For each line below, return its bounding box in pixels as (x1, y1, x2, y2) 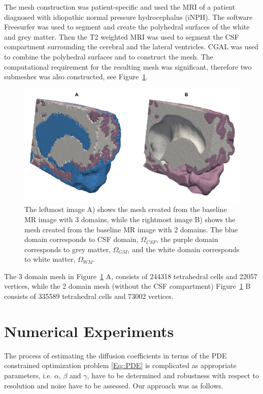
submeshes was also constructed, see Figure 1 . (4, 71, 148, 82)
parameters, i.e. (4, 370, 52, 380)
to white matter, (24, 254, 76, 264)
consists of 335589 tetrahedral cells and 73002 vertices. (4, 291, 174, 301)
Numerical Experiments (4, 320, 174, 341)
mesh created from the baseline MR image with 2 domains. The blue (24, 224, 238, 234)
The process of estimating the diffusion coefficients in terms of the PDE (4, 350, 227, 360)
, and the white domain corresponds (127, 244, 240, 254)
